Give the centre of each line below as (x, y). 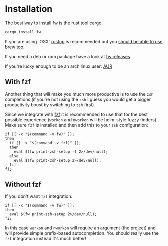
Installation (29, 9)
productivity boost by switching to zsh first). (50, 105)
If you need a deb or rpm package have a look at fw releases (68, 56)
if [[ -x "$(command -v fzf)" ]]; (45, 143)
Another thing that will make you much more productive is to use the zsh (79, 94)
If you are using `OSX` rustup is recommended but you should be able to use (84, 41)
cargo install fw (23, 32)
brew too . (15, 47)
